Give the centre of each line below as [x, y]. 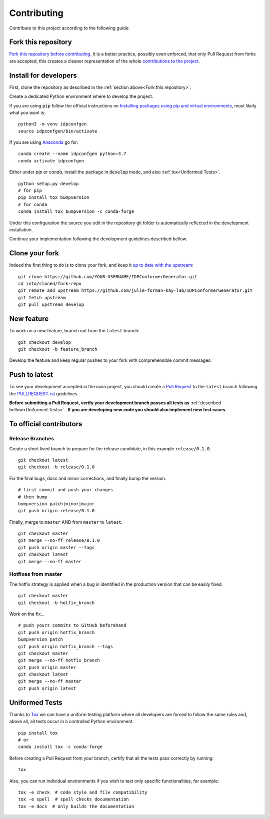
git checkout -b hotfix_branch [56, 603]
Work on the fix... [27, 614]
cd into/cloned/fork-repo [50, 284]
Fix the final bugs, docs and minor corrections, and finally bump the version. [88, 478]
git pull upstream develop [51, 305]
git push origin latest [47, 688]
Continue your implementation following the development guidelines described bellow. [98, 239]
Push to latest [31, 375]
